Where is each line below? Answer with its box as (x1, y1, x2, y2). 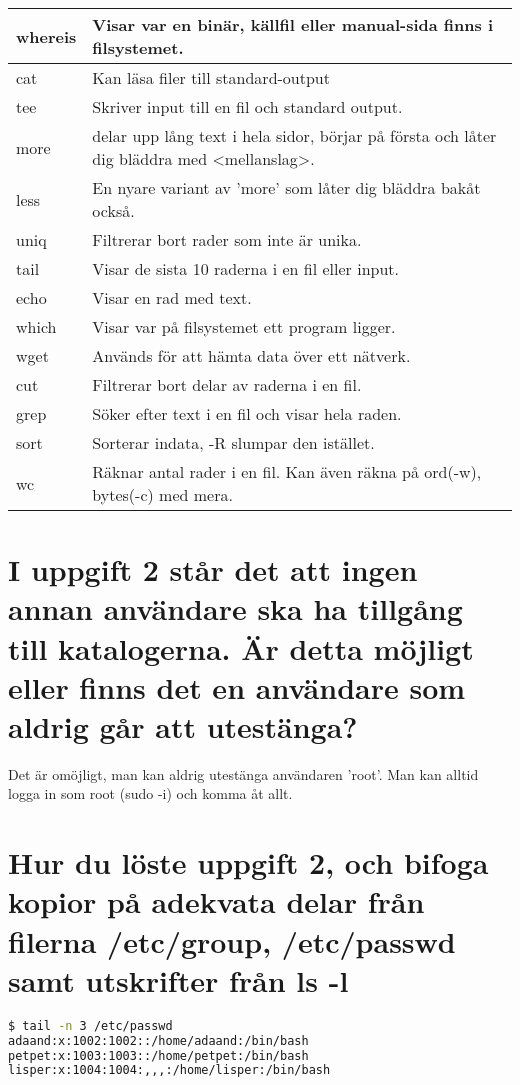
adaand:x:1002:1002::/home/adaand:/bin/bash (8, 1033, 309, 1048)
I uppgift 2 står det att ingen (8, 549, 418, 590)
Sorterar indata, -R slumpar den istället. (92, 431, 375, 454)
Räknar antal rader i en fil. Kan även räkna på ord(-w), (92, 460, 482, 483)
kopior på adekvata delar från (8, 881, 425, 922)
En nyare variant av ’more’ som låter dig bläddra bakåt (92, 176, 481, 199)
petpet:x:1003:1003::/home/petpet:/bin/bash (8, 1048, 309, 1063)
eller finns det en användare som (8, 666, 466, 707)
